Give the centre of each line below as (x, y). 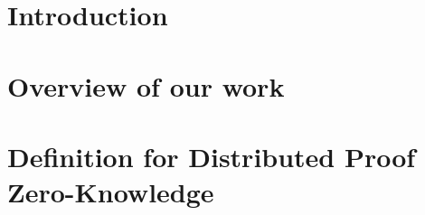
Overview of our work (146, 85)
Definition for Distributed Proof (212, 156)
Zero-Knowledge (111, 192)
